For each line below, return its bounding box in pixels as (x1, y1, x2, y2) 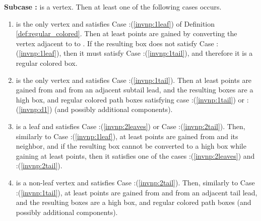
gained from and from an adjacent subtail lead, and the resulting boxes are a (16, 84, 253, 95)
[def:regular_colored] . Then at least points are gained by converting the (16, 28, 237, 39)
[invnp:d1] (19, 104, 49, 115)
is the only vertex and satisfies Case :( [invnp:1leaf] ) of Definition (16, 18, 215, 29)
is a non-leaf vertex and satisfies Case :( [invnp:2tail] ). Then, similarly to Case (16, 177, 255, 187)
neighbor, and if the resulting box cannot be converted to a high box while (16, 141, 246, 151)
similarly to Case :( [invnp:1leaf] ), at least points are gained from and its (16, 131, 238, 141)
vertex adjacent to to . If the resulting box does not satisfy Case (16, 38, 214, 48)
